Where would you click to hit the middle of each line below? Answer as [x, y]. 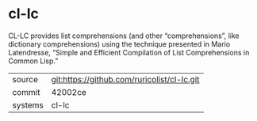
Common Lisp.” [33, 61]
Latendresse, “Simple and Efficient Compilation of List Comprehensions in [129, 52]
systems [28, 105]
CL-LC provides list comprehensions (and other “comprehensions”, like [124, 36]
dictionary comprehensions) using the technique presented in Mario [119, 43]
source [25, 79]
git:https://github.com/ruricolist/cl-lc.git [125, 79]
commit [26, 92]
